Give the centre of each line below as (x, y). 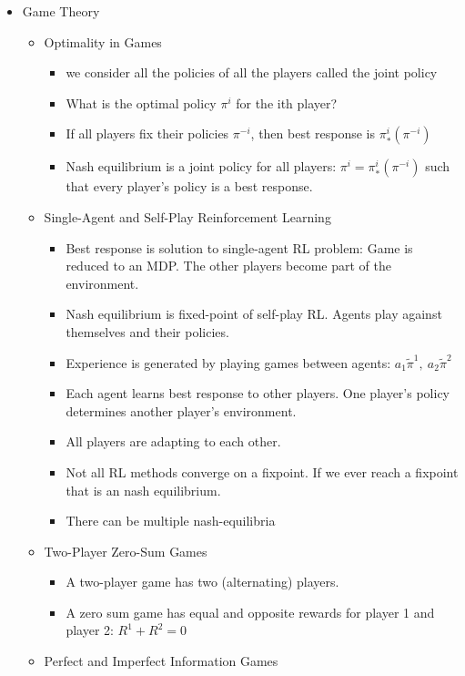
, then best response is (313, 133)
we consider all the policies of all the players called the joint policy (252, 72)
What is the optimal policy (141, 102)
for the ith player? (287, 102)
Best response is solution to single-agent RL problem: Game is (239, 247)
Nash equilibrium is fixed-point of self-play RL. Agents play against (254, 314)
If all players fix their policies (147, 133)
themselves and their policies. (147, 331)
